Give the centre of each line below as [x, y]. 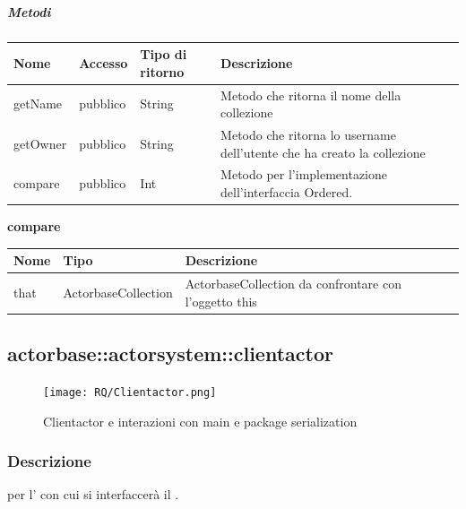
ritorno [162, 71]
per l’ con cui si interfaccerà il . [93, 494]
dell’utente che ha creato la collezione [323, 152]
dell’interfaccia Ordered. [287, 191]
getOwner [40, 143]
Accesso [104, 62]
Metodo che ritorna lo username [308, 134]
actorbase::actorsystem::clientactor [170, 354]
